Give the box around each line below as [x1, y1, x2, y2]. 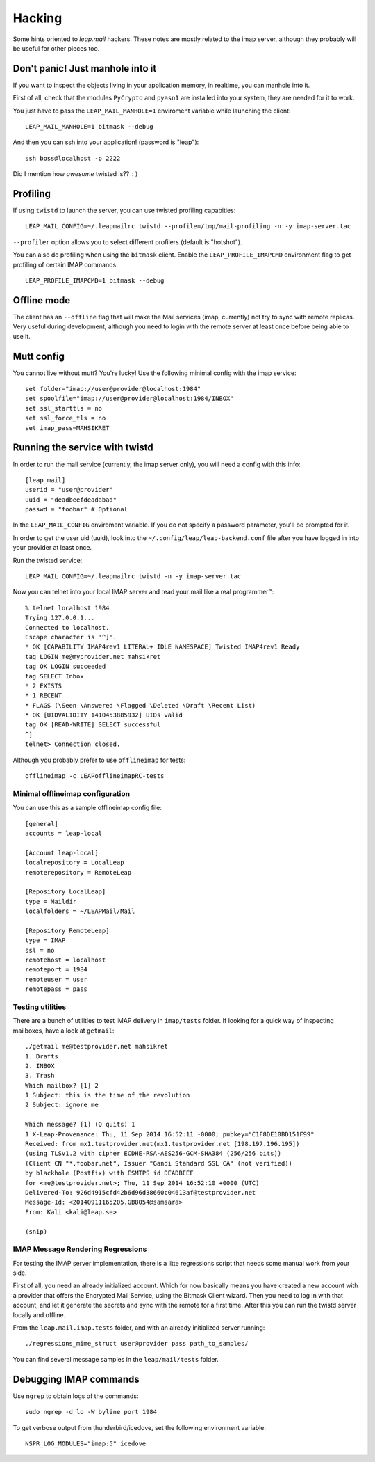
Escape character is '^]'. [25, 633, 117, 641]
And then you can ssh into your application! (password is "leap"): [12, 138, 199, 146]
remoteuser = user [25, 975, 88, 983]
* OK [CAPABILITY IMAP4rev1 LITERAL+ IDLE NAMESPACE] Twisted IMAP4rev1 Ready [25, 643, 300, 651]
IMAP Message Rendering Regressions [12, 1244, 147, 1254]
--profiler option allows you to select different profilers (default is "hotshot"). [12, 237, 242, 246]
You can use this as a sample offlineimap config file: [12, 804, 162, 812]
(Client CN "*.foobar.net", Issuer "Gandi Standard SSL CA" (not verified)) [25, 1159, 293, 1167]
